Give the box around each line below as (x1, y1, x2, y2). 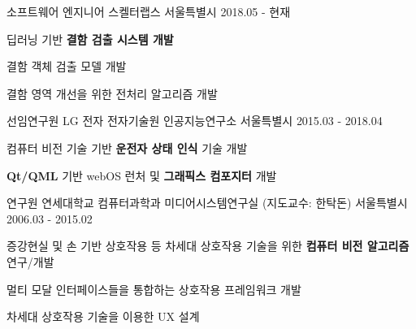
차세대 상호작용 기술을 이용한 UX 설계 (6, 308, 200, 325)
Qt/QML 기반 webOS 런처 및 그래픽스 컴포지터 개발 (6, 167, 277, 184)
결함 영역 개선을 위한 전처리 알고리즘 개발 (6, 84, 218, 102)
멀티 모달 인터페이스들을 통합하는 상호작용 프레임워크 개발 (6, 280, 301, 297)
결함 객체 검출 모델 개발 (6, 58, 127, 75)
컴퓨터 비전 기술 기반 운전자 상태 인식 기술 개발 (6, 139, 248, 156)
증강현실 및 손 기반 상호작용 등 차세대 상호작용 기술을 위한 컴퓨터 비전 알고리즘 (6, 237, 409, 254)
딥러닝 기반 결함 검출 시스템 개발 (6, 30, 174, 47)
